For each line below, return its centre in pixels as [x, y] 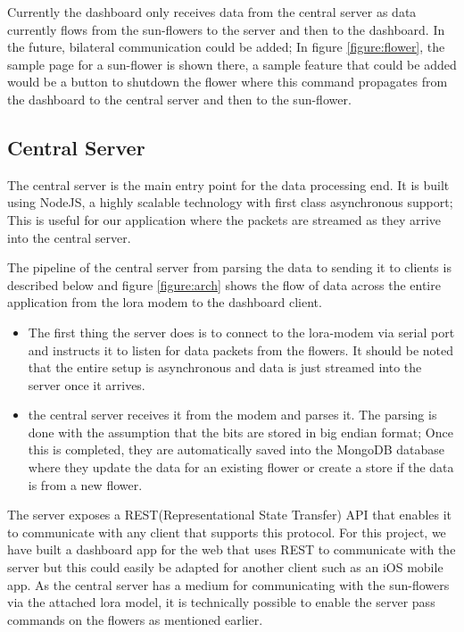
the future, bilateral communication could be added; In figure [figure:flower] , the [226, 47]
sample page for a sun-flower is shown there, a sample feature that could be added [232, 64]
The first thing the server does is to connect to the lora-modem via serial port [241, 332]
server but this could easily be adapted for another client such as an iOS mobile [225, 567]
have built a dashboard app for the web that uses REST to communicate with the [232, 549]
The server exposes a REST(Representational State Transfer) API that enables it [230, 515]
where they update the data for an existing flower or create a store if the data [241, 467]
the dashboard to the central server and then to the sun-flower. [179, 99]
